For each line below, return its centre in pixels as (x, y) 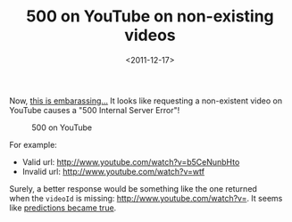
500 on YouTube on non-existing (150, 16)
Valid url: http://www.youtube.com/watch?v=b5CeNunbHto (131, 161)
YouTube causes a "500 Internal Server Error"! (95, 110)
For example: (33, 144)
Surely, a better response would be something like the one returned (133, 188)
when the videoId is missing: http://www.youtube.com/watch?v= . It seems (146, 198)
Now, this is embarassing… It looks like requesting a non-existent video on (146, 101)
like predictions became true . (63, 208)
